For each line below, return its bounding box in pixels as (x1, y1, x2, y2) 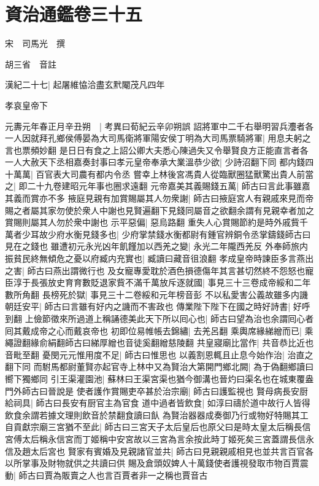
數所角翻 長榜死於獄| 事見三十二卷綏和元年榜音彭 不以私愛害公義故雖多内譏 (5, 288, 308, 300)
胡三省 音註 (5, 57, 56, 70)
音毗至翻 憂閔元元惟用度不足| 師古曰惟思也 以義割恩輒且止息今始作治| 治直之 (5, 348, 313, 361)
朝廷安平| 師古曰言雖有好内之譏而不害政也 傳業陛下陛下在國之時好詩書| (5, 300, 291, 313)
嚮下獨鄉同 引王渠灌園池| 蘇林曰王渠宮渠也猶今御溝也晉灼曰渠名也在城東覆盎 (5, 372, 314, 385)
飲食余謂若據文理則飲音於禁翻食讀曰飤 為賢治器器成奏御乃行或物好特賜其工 (5, 408, 309, 421)
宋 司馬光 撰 (5, 37, 65, 50)
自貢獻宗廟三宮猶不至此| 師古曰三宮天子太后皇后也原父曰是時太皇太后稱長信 (5, 420, 311, 433)
